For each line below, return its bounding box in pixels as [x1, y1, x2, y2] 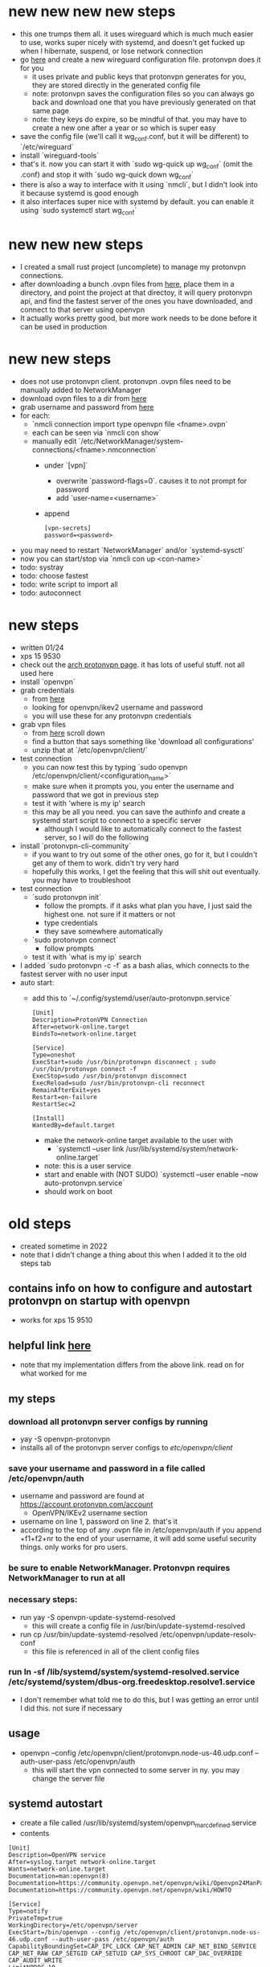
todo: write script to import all [19, 579, 118, 589]
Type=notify [8, 1908, 48, 1916]
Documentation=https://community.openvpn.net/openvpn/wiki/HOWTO [8, 1887, 231, 1895]
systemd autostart [8, 1797, 103, 1810]
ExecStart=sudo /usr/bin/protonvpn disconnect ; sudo [31, 1057, 216, 1066]
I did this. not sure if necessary [19, 1703, 123, 1713]
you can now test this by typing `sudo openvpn [31, 762, 188, 771]
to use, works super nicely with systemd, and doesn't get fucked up [19, 37, 245, 47]
